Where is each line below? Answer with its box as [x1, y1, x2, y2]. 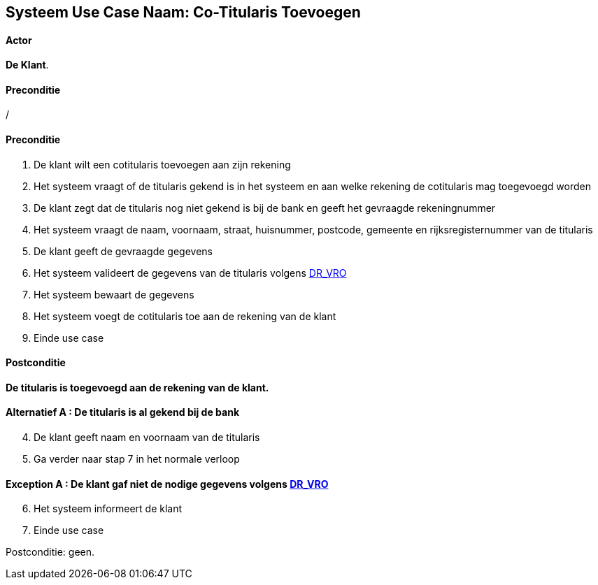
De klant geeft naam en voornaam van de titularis [34, 431, 260, 444]
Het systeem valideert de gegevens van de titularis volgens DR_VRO [34, 266, 347, 279]
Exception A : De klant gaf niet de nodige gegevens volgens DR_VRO [6, 477, 329, 490]
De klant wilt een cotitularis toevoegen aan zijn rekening [34, 158, 291, 171]
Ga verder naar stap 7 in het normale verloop [34, 453, 240, 465]
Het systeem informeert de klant [34, 503, 183, 515]
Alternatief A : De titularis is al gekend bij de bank [6, 406, 240, 419]
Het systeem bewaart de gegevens [34, 288, 194, 301]
